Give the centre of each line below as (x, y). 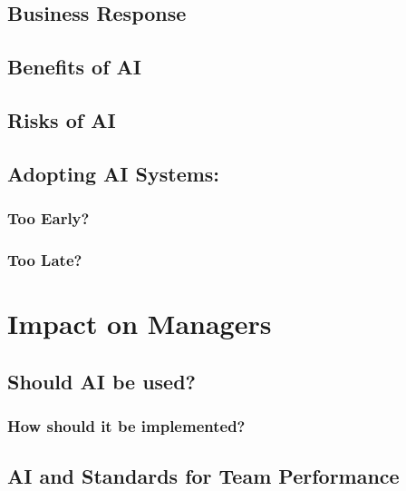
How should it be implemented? (126, 425)
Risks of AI (62, 119)
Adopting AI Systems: (114, 173)
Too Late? (45, 259)
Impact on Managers (140, 323)
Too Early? (48, 218)
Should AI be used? (101, 381)
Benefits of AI (75, 67)
